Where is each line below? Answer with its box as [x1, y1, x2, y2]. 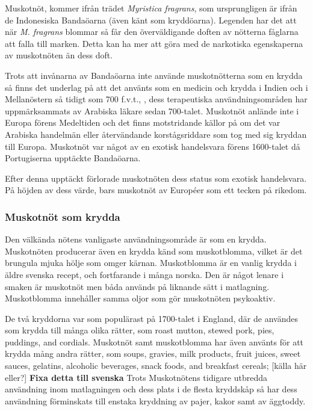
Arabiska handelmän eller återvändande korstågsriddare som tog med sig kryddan [5, 128, 307, 140]
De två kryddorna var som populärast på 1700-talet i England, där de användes [5, 312, 298, 324]
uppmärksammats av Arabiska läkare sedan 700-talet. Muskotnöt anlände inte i [5, 104, 299, 117]
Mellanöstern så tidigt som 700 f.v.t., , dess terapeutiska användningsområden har [5, 93, 308, 105]
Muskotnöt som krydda [5, 209, 120, 224]
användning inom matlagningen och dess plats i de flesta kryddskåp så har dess [5, 383, 297, 395]
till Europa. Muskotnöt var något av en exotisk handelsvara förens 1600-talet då [5, 140, 300, 152]
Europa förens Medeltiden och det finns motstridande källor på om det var [5, 116, 280, 129]
